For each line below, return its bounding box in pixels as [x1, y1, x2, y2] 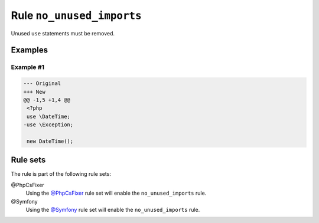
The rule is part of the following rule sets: [11, 170, 112, 178]
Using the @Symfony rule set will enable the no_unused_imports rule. [25, 206, 200, 213]
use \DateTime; [27, 113, 71, 120]
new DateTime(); [27, 137, 74, 145]
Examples [11, 45, 48, 55]
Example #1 [11, 63, 44, 71]
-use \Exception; [23, 122, 74, 128]
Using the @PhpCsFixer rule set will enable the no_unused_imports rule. [25, 189, 207, 197]
